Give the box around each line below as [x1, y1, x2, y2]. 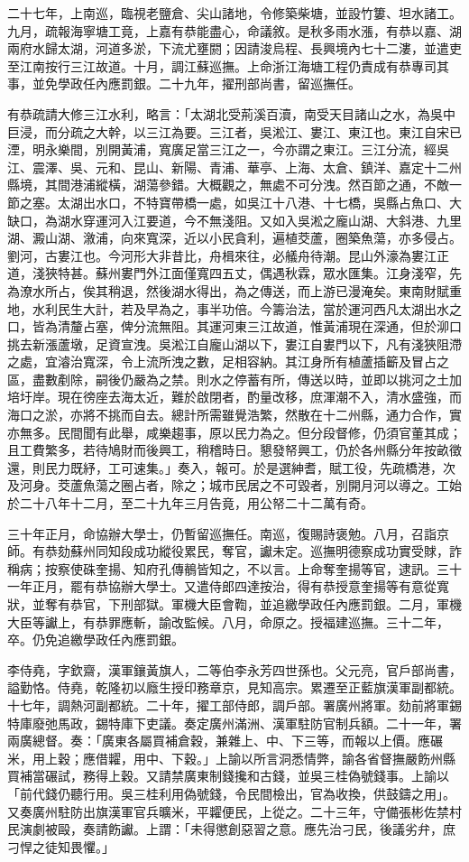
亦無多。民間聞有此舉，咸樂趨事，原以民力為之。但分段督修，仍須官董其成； [7, 422, 462, 441]
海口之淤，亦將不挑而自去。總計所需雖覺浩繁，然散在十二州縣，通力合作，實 [7, 405, 462, 424]
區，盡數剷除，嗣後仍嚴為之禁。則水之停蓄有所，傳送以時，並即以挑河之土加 [7, 369, 462, 388]
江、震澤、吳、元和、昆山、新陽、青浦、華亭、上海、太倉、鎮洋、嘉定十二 [7, 157, 449, 176]
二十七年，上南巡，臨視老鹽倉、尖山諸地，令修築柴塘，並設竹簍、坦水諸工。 [7, 4, 462, 22]
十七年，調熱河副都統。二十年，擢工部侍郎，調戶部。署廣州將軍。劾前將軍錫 [7, 695, 462, 714]
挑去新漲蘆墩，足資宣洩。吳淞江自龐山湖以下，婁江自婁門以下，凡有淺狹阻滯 [7, 334, 462, 353]
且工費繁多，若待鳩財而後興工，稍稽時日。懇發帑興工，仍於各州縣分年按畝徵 [7, 440, 462, 459]
